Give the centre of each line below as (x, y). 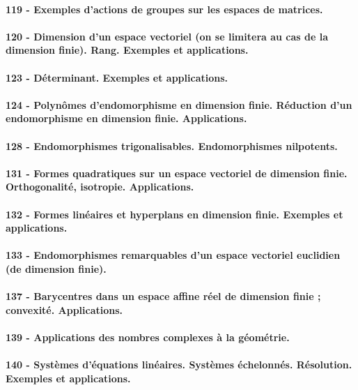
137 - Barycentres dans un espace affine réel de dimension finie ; (163, 296)
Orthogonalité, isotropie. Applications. (100, 187)
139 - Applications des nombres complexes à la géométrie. (148, 337)
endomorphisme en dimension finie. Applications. (126, 118)
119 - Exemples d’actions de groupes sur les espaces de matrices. (164, 9)
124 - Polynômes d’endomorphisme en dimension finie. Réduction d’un (179, 104)
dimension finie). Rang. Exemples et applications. (127, 50)
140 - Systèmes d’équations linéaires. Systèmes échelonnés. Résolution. (179, 365)
